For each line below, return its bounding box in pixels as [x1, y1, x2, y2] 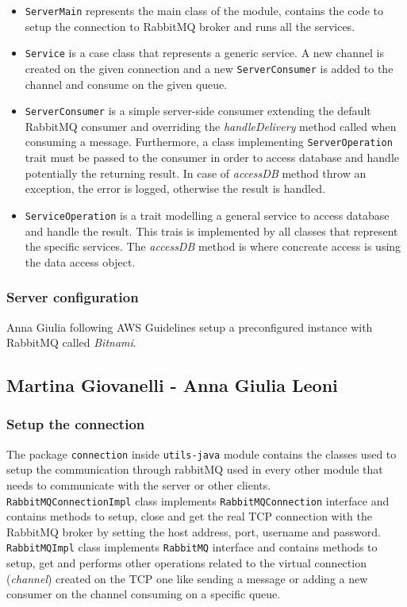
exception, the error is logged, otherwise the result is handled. [25, 180, 325, 197]
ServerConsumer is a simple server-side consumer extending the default [25, 102, 371, 119]
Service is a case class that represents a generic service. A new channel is [25, 44, 384, 61]
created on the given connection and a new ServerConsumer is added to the [25, 60, 394, 76]
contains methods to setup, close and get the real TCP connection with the [6, 508, 372, 524]
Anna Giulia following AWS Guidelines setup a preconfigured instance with [6, 318, 373, 335]
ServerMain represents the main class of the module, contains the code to [25, 2, 383, 18]
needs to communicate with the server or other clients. [6, 476, 271, 493]
